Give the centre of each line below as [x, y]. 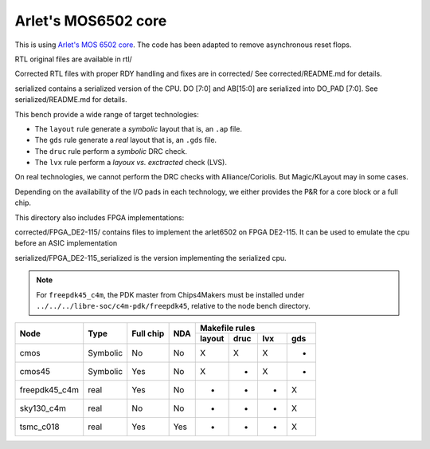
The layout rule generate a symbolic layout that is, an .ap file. [139, 128]
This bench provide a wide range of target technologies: [107, 114]
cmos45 [35, 372]
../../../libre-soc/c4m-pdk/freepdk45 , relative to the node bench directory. [173, 305]
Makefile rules [227, 329]
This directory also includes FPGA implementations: [100, 217]
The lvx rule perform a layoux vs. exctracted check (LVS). [131, 163]
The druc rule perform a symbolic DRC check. [111, 151]
